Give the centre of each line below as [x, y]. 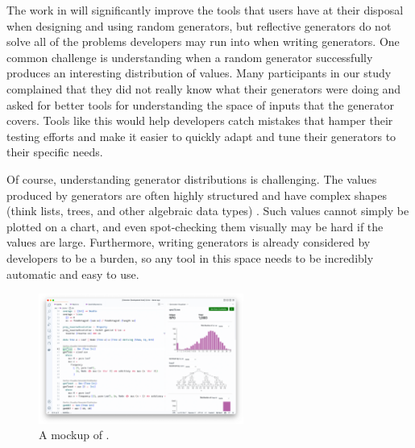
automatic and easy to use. [73, 274]
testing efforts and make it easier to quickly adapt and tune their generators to [201, 136]
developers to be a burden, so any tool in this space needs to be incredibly [190, 257]
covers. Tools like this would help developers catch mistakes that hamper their [200, 120]
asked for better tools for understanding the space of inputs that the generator [200, 104]
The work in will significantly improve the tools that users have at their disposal [205, 10]
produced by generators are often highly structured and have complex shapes [197, 195]
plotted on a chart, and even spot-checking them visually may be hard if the [195, 226]
